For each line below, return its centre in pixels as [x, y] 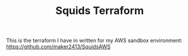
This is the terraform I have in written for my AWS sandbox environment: [94, 41]
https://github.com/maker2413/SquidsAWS [58, 47]
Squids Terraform [100, 11]
